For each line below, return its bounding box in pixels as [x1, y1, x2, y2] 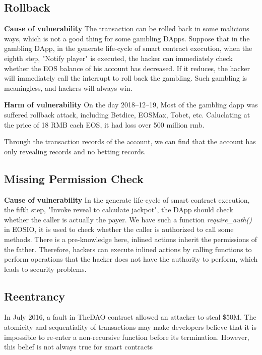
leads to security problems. [4, 263, 87, 274]
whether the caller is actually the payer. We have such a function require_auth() [4, 214, 252, 224]
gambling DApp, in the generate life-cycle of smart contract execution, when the [4, 43, 252, 53]
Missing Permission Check [4, 170, 144, 186]
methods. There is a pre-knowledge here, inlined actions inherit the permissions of [4, 233, 257, 244]
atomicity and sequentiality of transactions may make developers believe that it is [4, 322, 256, 332]
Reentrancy [4, 288, 65, 304]
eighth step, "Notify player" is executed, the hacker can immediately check [4, 52, 233, 63]
